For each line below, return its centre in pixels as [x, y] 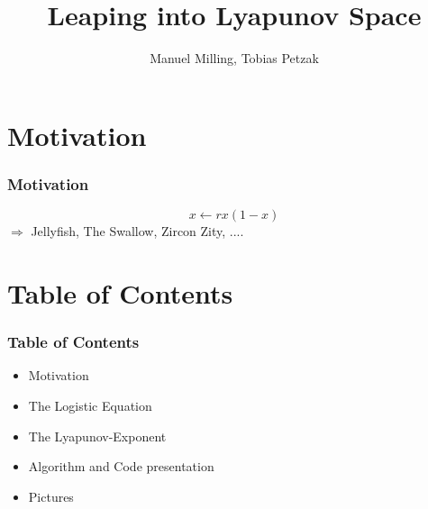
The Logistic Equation [90, 405]
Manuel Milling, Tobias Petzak [234, 58]
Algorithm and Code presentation [121, 466]
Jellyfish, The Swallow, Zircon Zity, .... [137, 231]
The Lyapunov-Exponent [97, 436]
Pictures [51, 496]
